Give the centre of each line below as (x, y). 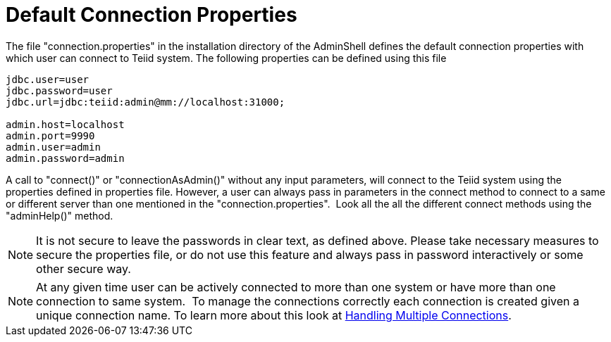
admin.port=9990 (50, 135)
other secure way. (84, 268)
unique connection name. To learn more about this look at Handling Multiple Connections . (274, 315)
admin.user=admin (53, 147)
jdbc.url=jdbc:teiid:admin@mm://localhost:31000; (146, 102)
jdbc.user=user (48, 79)
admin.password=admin (65, 158)
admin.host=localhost (65, 124)
